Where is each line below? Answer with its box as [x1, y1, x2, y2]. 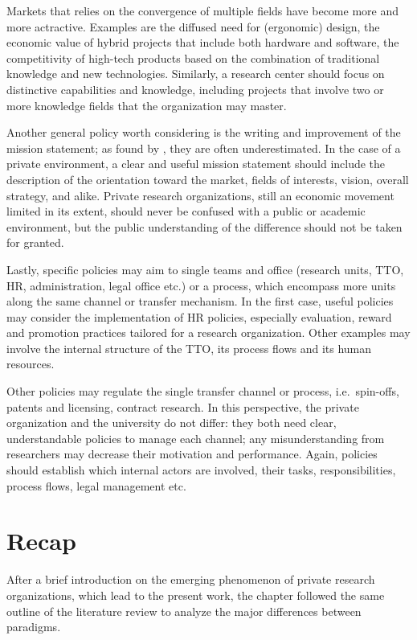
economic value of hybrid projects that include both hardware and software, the [6, 34, 399, 51]
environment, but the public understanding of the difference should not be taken [6, 218, 403, 235]
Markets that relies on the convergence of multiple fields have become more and [6, 2, 399, 18]
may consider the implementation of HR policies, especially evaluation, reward [6, 308, 392, 325]
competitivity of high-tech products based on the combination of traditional [6, 49, 380, 66]
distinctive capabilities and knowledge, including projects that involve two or [6, 80, 384, 97]
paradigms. [6, 618, 61, 635]
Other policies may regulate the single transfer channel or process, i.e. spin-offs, [6, 383, 399, 400]
